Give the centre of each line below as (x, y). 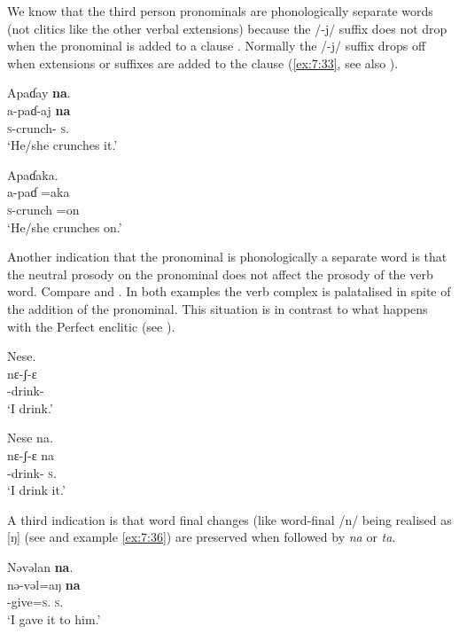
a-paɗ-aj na (39, 110)
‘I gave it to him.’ (54, 618)
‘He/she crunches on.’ (65, 227)
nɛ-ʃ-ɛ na (31, 455)
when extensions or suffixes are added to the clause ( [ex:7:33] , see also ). (203, 63)
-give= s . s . (35, 602)
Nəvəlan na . (40, 567)
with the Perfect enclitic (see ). (91, 326)
